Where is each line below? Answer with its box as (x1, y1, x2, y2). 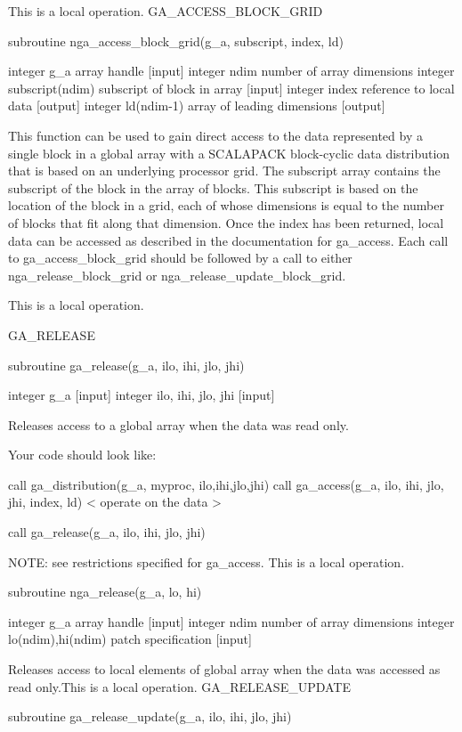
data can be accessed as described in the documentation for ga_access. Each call (8, 231, 449, 249)
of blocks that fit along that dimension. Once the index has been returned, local (8, 213, 444, 232)
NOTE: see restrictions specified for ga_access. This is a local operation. (8, 552, 405, 571)
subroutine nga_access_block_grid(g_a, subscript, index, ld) (8, 31, 344, 50)
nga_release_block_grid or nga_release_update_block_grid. (8, 265, 346, 284)
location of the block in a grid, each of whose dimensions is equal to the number (8, 196, 444, 215)
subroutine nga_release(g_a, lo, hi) (8, 582, 202, 601)
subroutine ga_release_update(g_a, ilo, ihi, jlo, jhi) (8, 707, 292, 726)
